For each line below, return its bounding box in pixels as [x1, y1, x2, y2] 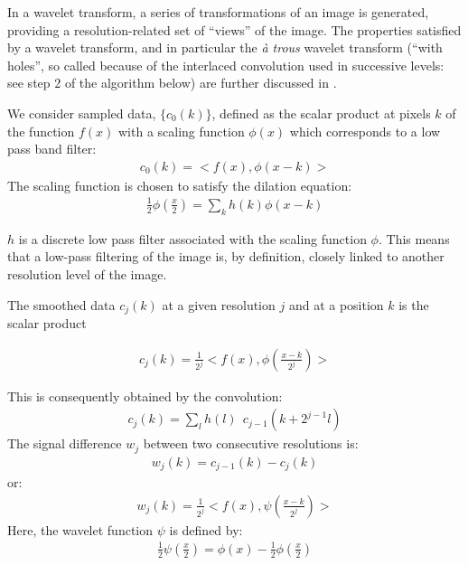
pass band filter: [7, 139, 97, 158]
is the [398, 295, 429, 314]
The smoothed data [7, 295, 116, 314]
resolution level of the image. [7, 264, 167, 283]
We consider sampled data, [7, 103, 156, 122]
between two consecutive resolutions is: [143, 434, 359, 453]
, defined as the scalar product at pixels [211, 103, 431, 122]
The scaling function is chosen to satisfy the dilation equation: [7, 175, 352, 194]
